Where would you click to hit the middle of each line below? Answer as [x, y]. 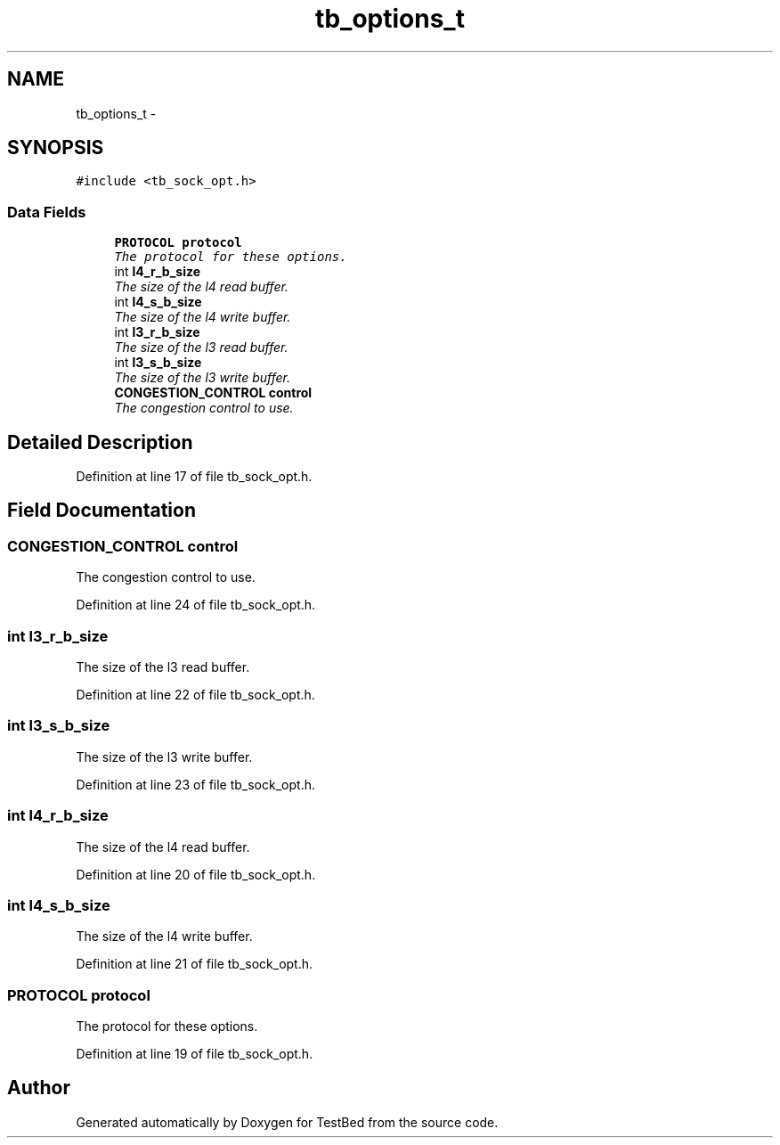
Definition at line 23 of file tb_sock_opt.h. [195, 784]
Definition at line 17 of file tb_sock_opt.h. [194, 477]
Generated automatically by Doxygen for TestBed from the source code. [287, 1122]
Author [39, 1088]
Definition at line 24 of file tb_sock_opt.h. [196, 605]
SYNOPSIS [56, 148]
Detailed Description [100, 442]
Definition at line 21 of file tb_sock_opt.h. [195, 964]
